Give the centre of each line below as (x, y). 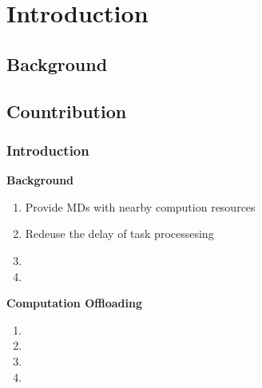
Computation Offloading (74, 303)
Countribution (67, 111)
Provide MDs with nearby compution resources (140, 206)
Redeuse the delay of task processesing (119, 234)
